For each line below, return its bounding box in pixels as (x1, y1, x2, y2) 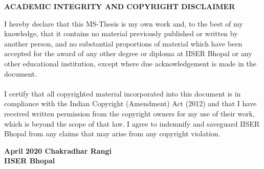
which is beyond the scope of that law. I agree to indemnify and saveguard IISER (4, 118, 260, 129)
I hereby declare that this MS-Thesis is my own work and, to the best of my (4, 18, 243, 29)
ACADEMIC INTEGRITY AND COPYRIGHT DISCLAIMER (4, 1, 235, 11)
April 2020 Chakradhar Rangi (4, 145, 112, 156)
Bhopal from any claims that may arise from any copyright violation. (4, 128, 221, 139)
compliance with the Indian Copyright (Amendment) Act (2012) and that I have (4, 98, 257, 109)
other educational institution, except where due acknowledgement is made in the (4, 58, 256, 68)
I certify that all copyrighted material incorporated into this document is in (4, 88, 241, 99)
